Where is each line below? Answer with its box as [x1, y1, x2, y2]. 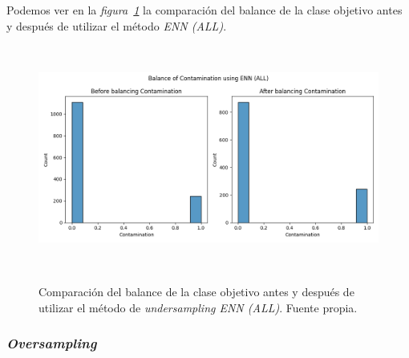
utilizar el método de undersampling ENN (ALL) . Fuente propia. [38, 299, 358, 315]
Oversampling [6, 333, 97, 353]
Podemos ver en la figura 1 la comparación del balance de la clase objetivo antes [6, 2, 403, 18]
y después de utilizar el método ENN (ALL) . [6, 17, 227, 34]
